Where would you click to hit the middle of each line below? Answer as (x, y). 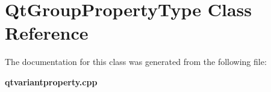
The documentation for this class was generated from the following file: (136, 62)
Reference (47, 33)
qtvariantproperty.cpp (51, 81)
